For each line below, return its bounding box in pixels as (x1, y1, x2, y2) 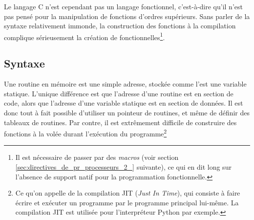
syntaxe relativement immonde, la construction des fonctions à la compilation (4, 21, 236, 31)
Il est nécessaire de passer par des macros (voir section (15, 152, 179, 162)
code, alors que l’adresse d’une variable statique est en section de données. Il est (4, 98, 243, 108)
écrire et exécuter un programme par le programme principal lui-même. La (15, 197, 239, 207)
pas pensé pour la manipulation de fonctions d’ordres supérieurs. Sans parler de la (4, 11, 250, 21)
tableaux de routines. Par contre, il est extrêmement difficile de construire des (4, 117, 237, 127)
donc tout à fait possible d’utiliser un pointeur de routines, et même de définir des (4, 108, 250, 118)
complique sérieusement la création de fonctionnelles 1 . (4, 30, 165, 42)
